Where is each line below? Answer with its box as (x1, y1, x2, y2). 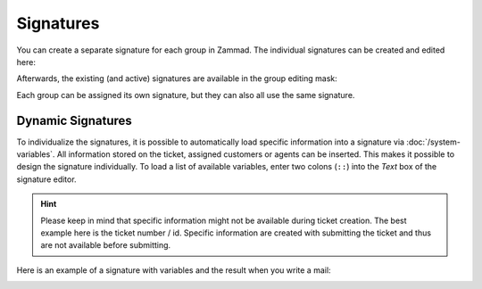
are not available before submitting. (40, 240, 171, 251)
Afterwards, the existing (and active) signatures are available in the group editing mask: (16, 73, 338, 84)
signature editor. (16, 174, 77, 185)
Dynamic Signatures (16, 112, 133, 128)
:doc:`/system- (406, 136, 461, 147)
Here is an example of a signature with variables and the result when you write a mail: (16, 264, 331, 276)
